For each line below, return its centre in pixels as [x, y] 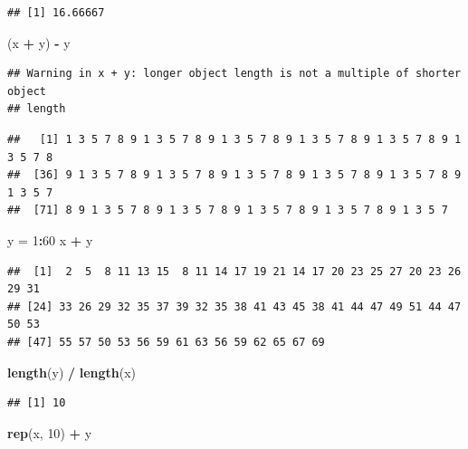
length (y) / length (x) [72, 372]
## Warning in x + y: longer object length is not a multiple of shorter [234, 74]
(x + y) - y [39, 42]
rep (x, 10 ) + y [50, 432]
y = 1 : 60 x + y [50, 239]
